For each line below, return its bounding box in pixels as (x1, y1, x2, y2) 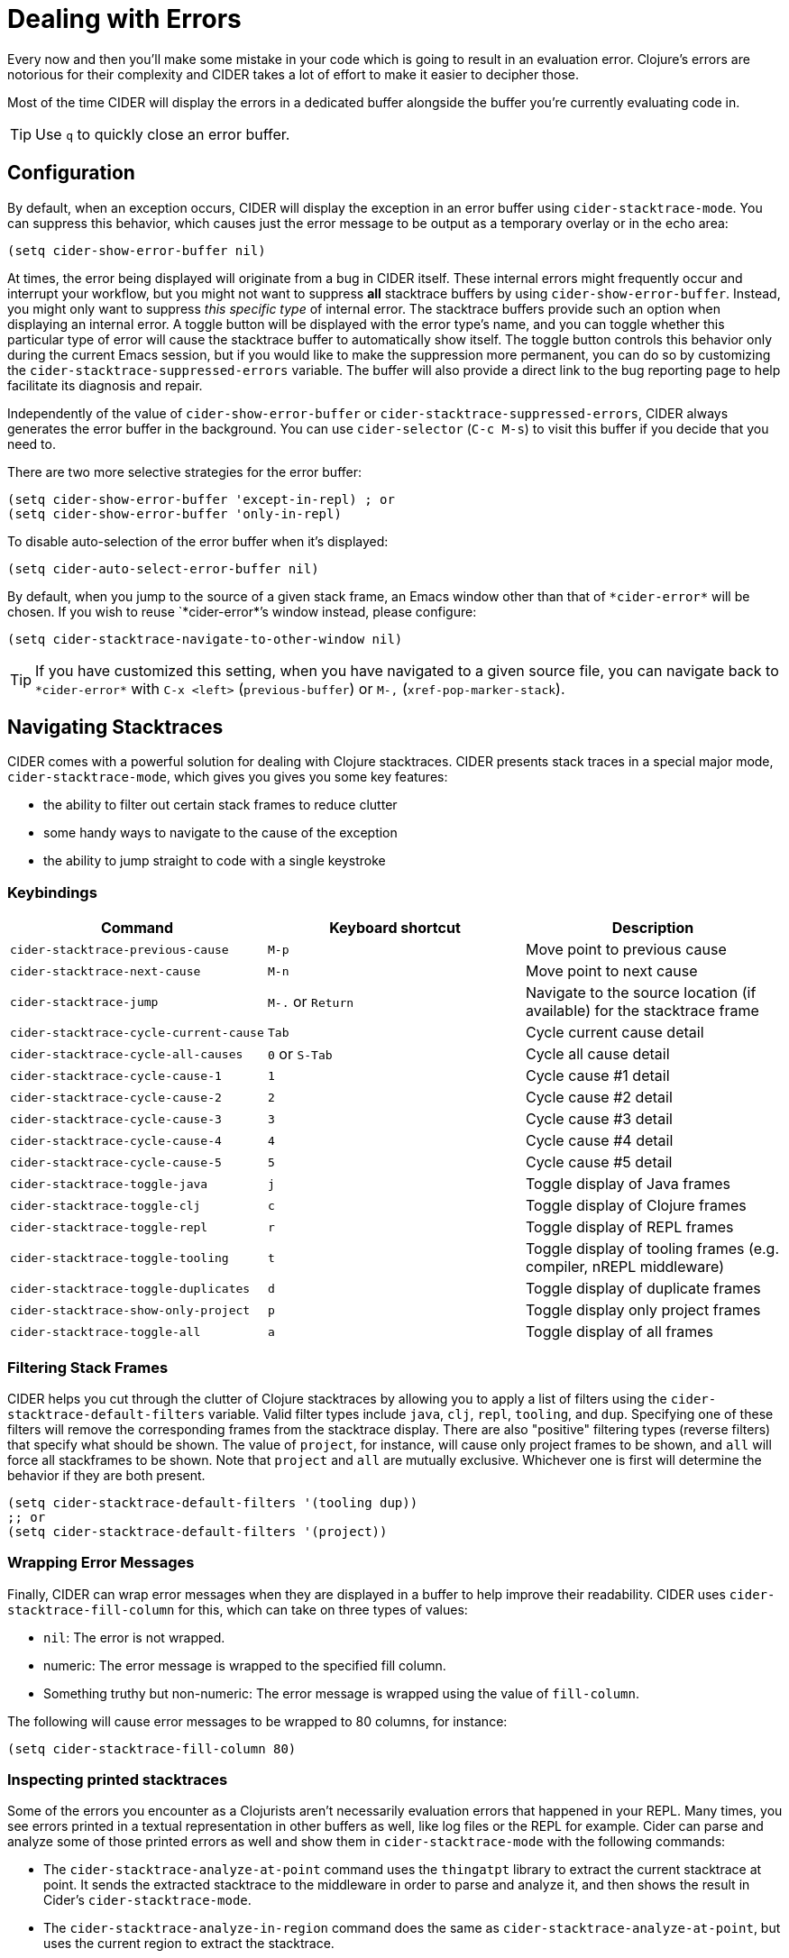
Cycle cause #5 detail (525, 1153, 673, 1172)
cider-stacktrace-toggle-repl (10, 1220, 208, 1234)
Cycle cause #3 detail (525, 1110, 673, 1129)
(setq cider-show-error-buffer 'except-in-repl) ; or (7, 491, 395, 507)
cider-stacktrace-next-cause (10, 964, 201, 978)
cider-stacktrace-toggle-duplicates (10, 1281, 251, 1295)
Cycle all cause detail (525, 1045, 670, 1064)
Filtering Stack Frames (7, 1358, 169, 1377)
